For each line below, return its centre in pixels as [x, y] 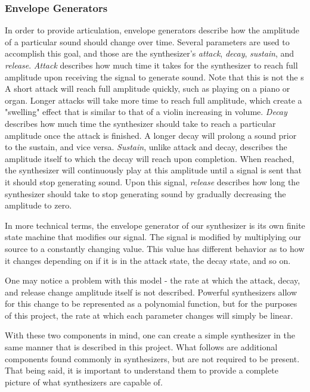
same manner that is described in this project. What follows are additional [141, 347]
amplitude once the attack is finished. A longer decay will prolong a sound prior [151, 135]
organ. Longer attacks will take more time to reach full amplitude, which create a [154, 100]
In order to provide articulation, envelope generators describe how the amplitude [152, 30]
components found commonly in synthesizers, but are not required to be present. [152, 358]
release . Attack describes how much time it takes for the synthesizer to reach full [151, 65]
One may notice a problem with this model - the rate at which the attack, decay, [153, 280]
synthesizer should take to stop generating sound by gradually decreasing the [145, 193]
